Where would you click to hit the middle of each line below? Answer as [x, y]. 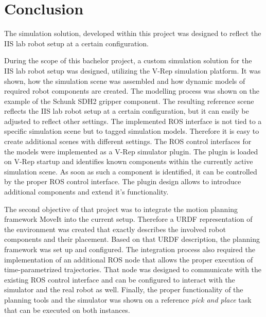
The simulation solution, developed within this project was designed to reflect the [133, 33]
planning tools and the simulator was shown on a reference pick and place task [128, 299]
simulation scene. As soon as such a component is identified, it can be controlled [131, 171]
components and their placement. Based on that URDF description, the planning [132, 239]
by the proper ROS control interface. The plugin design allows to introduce [123, 181]
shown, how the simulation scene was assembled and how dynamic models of [125, 81]
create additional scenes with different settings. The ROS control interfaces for [128, 141]
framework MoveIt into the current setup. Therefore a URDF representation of [128, 219]
